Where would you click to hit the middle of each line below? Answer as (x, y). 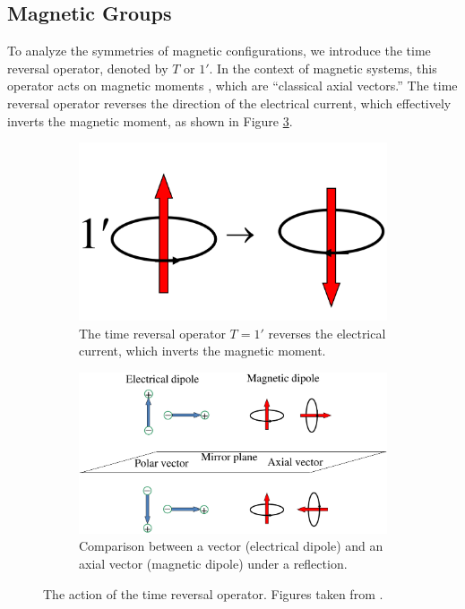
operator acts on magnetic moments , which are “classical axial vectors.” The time (232, 86)
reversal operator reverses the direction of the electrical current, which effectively (229, 103)
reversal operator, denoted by (88, 68)
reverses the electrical (327, 333)
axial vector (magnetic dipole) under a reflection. (213, 563)
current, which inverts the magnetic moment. (202, 351)
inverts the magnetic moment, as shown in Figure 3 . (150, 120)
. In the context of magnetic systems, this (323, 68)
